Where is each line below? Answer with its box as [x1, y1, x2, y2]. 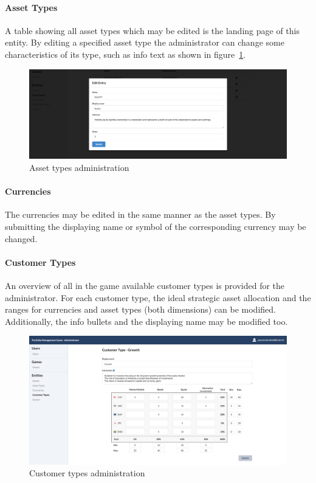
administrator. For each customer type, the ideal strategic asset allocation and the [5, 291, 311, 304]
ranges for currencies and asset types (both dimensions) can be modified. [5, 303, 276, 316]
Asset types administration [29, 161, 129, 173]
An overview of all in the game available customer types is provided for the [5, 279, 285, 291]
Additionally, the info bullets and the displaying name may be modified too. [5, 314, 288, 327]
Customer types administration [29, 467, 145, 479]
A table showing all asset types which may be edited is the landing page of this [5, 24, 300, 36]
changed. [5, 232, 38, 245]
